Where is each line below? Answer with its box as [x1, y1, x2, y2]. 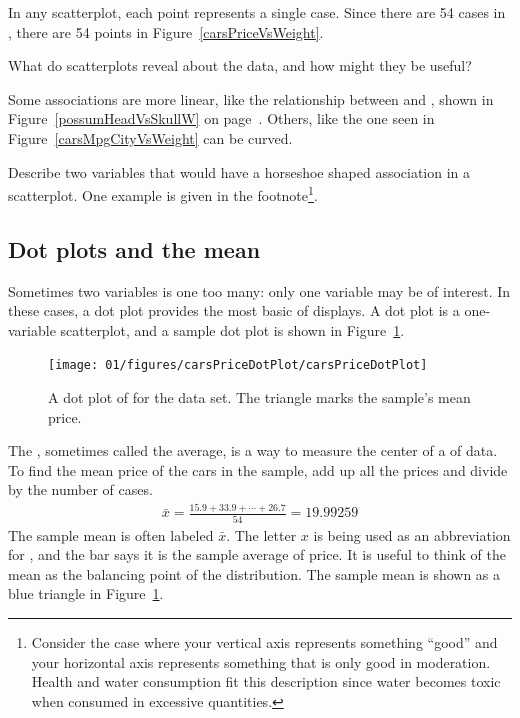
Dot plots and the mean [8, 233, 261, 264]
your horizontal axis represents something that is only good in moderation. [31, 651, 491, 672]
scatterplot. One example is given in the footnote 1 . [8, 182, 318, 205]
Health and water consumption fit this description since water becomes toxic [31, 671, 501, 692]
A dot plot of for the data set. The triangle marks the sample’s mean [48, 387, 471, 408]
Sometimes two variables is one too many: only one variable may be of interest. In [8, 280, 511, 301]
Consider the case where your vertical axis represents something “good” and [31, 632, 498, 653]
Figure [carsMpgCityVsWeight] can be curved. [8, 127, 293, 148]
